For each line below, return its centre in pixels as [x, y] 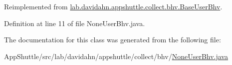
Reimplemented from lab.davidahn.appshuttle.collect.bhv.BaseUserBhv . [113, 6]
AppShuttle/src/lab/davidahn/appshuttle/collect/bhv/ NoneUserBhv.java [116, 56]
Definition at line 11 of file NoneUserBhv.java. [75, 23]
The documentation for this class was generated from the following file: [113, 40]
